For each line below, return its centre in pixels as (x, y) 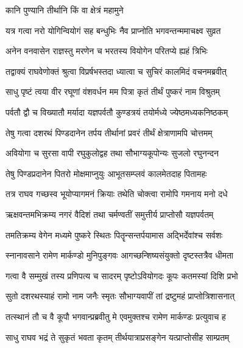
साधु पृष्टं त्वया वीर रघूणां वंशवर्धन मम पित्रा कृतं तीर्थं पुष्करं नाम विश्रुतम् (113, 92)
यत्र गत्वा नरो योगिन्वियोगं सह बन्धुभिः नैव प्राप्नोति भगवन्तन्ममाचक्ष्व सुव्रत (113, 30)
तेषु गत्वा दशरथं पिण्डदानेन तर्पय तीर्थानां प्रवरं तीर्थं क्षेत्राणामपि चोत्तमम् (109, 132)
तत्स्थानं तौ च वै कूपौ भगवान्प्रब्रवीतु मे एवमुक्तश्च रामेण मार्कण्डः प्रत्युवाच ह (116, 316)
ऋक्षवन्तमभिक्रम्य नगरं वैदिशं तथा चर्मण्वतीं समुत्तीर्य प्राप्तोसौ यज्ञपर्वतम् (110, 214)
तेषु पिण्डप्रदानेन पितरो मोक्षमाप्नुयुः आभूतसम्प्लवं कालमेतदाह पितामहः (106, 173)
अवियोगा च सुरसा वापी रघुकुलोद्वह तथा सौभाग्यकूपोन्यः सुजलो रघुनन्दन (112, 153)
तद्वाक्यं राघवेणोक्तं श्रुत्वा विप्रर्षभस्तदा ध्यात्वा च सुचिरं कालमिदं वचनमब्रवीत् (116, 71)
